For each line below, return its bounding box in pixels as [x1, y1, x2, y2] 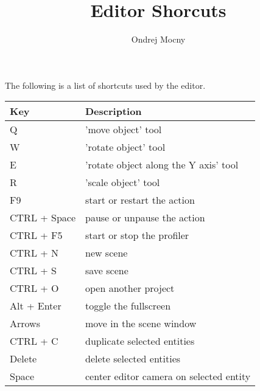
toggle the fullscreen [85, 299, 171, 313]
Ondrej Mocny [131, 33, 186, 46]
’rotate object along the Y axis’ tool [85, 157, 239, 172]
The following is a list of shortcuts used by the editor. [5, 78, 206, 91]
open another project [85, 281, 175, 296]
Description [85, 104, 142, 119]
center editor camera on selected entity [85, 369, 251, 384]
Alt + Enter [10, 299, 61, 313]
